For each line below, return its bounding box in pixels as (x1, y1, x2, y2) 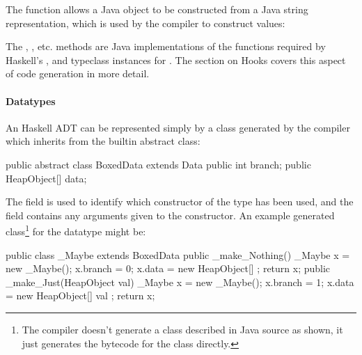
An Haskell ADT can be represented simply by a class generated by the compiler (6, 120, 350, 134)
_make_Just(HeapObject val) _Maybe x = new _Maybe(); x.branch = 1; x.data (6, 274, 354, 289)
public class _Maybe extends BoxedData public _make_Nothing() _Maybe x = (6, 247, 350, 262)
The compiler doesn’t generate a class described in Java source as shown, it (22, 322, 343, 336)
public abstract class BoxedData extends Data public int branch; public (6, 157, 311, 171)
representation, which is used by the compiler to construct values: (6, 15, 285, 30)
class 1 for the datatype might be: (6, 222, 146, 238)
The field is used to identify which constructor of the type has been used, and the (6, 194, 354, 209)
